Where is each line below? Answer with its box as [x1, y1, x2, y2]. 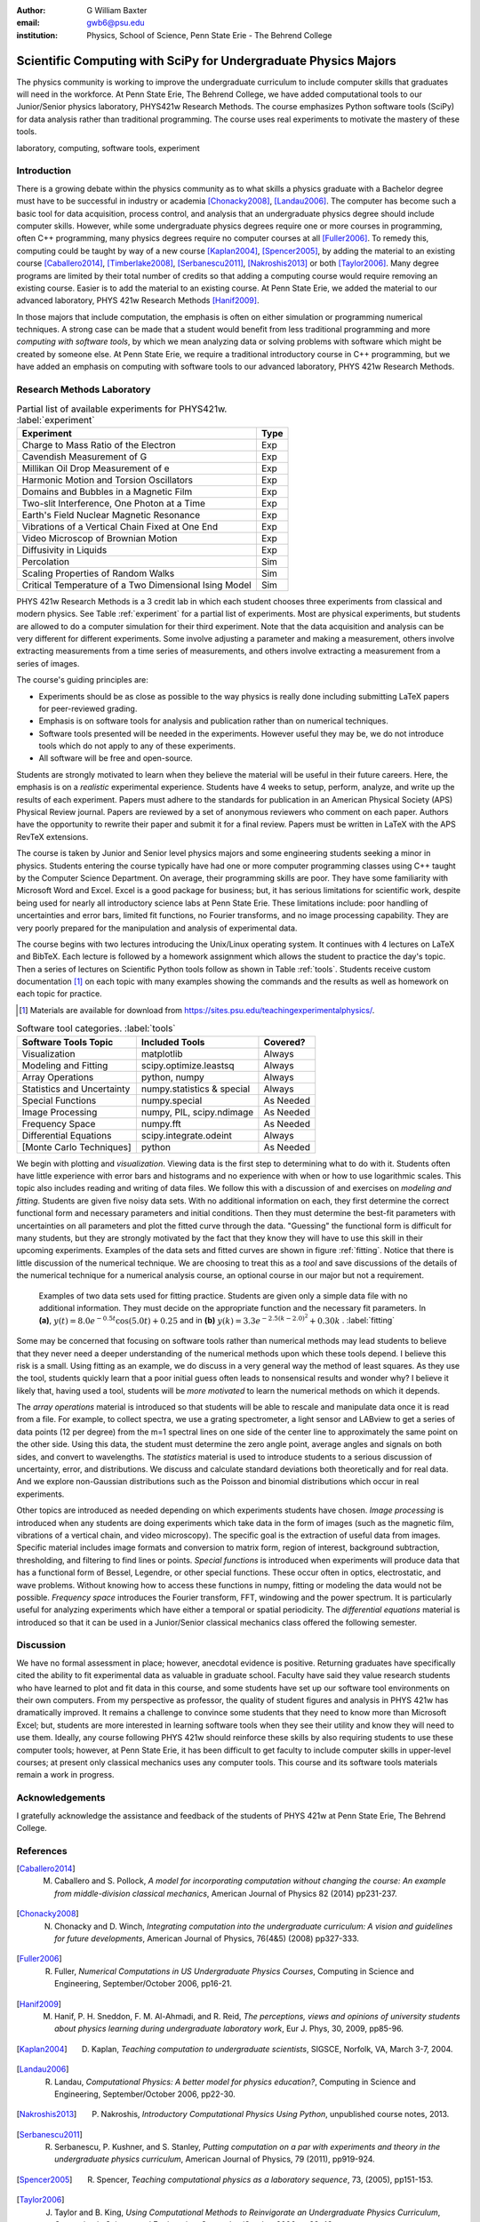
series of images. [16, 658, 80, 668]
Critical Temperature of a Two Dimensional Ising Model [21, 579, 252, 591]
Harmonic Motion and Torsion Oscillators [21, 474, 194, 486]
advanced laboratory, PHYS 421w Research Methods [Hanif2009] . [16, 295, 260, 306]
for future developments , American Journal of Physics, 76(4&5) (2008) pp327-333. [54, 1933, 360, 1944]
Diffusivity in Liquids [21, 543, 108, 555]
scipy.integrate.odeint [140, 1129, 233, 1141]
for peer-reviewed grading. [38, 703, 138, 714]
